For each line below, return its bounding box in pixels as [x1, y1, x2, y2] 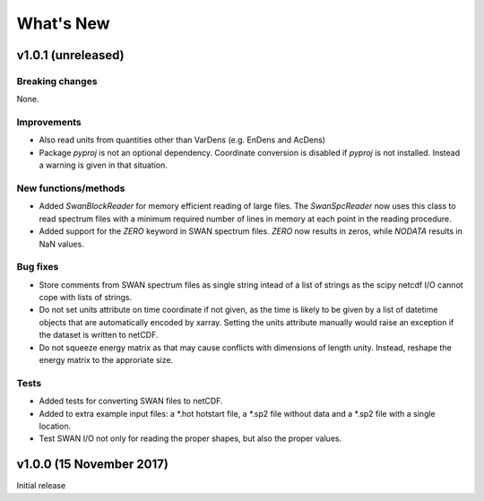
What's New [16, 13, 111, 33]
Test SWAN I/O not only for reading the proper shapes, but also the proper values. [39, 433, 342, 444]
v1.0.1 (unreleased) [16, 48, 125, 63]
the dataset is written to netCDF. [39, 330, 159, 341]
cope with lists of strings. [39, 292, 133, 303]
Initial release [16, 480, 66, 491]
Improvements [16, 117, 82, 129]
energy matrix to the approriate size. [39, 355, 174, 366]
